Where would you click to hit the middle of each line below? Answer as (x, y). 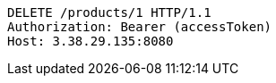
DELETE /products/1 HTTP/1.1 (109, 12)
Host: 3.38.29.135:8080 (91, 41)
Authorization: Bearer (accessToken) (140, 27)
